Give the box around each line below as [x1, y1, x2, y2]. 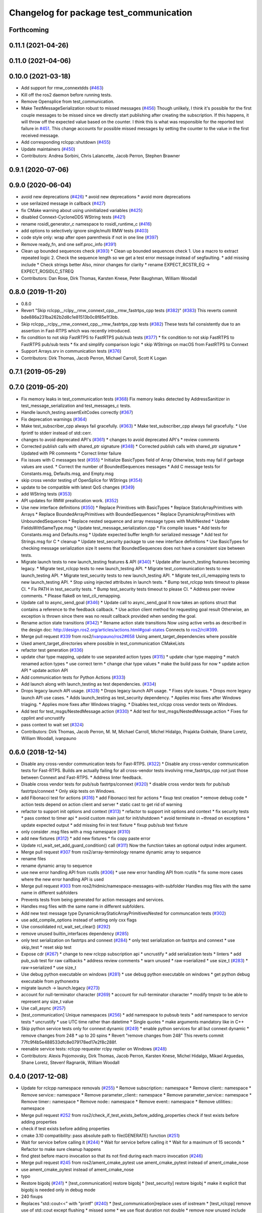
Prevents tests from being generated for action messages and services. [21, 897, 164, 902]
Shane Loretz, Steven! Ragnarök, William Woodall [21, 1060, 120, 1065]
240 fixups [21, 1194, 43, 1199]
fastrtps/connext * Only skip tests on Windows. [21, 788, 116, 794]
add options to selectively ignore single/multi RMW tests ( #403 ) [21, 228, 149, 233]
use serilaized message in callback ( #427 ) [21, 200, 106, 206]
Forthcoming [9, 26, 49, 34]
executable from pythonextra [21, 978, 80, 984]
